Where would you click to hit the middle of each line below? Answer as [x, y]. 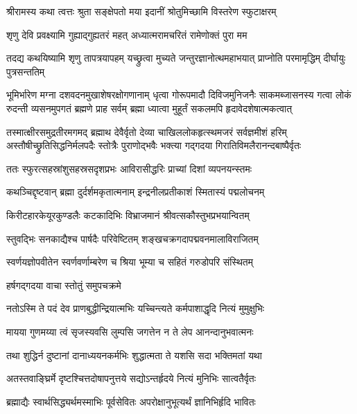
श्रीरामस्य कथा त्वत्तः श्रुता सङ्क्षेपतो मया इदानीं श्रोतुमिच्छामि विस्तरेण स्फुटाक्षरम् [141, 11]
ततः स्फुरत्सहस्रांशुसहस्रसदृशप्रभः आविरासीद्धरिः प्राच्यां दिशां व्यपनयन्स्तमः [129, 168]
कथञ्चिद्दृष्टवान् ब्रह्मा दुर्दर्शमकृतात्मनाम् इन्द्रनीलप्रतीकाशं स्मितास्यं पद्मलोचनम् [136, 192]
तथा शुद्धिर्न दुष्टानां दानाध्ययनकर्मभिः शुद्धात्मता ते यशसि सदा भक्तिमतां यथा [134, 355]
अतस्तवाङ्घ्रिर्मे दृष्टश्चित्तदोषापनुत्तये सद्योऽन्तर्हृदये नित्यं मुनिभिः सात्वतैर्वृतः [131, 378]
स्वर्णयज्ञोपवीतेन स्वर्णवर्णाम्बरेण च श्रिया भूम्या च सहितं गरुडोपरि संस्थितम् [130, 262]
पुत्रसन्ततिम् [26, 71]
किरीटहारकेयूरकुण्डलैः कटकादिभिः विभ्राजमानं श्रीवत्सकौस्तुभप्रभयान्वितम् [128, 215]
